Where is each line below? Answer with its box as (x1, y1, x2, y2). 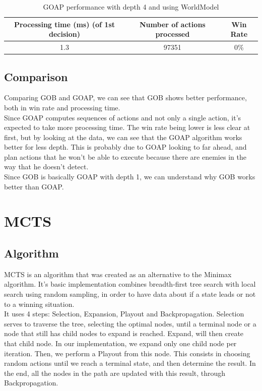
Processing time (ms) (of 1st (14, 19, 115, 29)
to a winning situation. (4, 298, 75, 309)
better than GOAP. (4, 181, 64, 191)
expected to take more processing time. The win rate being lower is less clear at (4, 122, 250, 133)
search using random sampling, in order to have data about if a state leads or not (4, 289, 256, 299)
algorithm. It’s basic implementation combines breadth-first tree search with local (4, 279, 256, 289)
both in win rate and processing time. (4, 102, 120, 112)
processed (155, 29, 190, 39)
